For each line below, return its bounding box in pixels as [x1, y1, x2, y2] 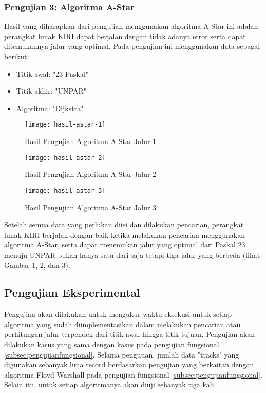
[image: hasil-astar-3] [25, 187, 106, 194]
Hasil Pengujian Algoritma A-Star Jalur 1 [25, 136, 157, 147]
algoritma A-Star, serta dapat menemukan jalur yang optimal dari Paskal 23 [4, 239, 245, 250]
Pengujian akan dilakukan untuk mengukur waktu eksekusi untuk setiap [4, 309, 232, 319]
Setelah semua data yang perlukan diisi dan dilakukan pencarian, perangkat [4, 219, 244, 230]
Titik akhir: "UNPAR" [16, 85, 86, 96]
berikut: [4, 51, 29, 61]
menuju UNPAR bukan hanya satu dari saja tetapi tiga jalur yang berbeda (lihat [4, 249, 260, 260]
